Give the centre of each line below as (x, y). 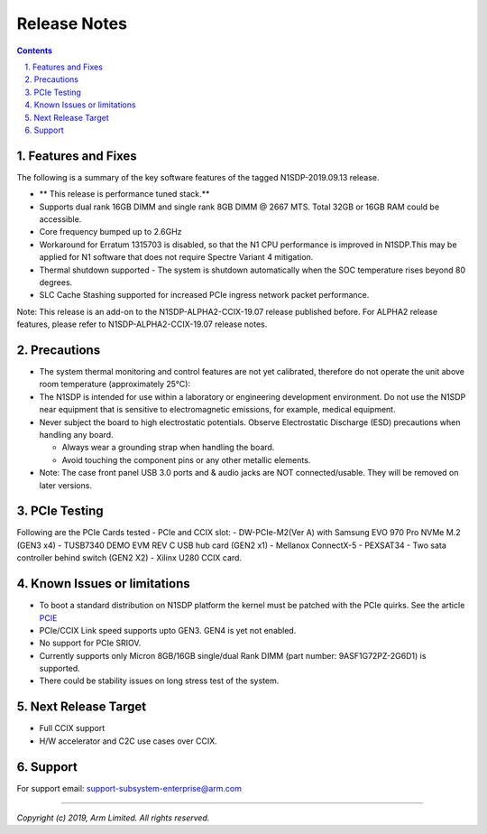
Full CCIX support (72, 728)
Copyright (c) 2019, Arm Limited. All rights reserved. (113, 818)
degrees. (56, 282)
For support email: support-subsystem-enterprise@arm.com (129, 788)
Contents (35, 51)
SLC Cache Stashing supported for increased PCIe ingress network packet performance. (204, 295)
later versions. (65, 485)
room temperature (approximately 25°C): (115, 385)
